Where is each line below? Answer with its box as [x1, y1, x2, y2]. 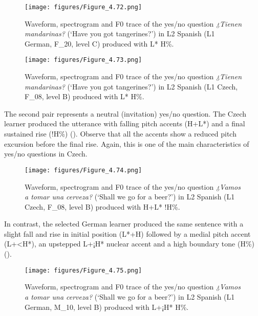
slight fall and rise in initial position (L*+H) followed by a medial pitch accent [4, 228, 251, 239]
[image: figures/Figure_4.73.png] [25, 56, 142, 64]
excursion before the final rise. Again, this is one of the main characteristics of [4, 138, 249, 149]
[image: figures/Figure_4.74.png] [25, 166, 142, 174]
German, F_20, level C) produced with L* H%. [25, 38, 174, 49]
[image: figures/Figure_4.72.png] [25, 4, 142, 11]
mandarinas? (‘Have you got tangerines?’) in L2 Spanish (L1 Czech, [25, 81, 238, 92]
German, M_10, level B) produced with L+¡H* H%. [25, 301, 189, 312]
